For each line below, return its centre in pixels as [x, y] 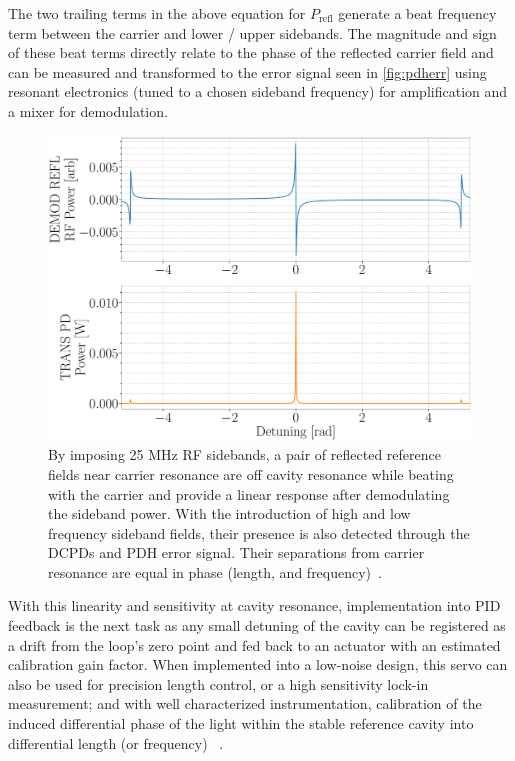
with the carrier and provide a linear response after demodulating [249, 493]
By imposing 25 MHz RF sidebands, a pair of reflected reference [244, 454]
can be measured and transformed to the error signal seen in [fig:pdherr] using [247, 71]
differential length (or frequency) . [116, 742]
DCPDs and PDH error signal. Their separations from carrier [236, 552]
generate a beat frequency [417, 13]
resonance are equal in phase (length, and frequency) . [215, 571]
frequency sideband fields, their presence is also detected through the [259, 532]
